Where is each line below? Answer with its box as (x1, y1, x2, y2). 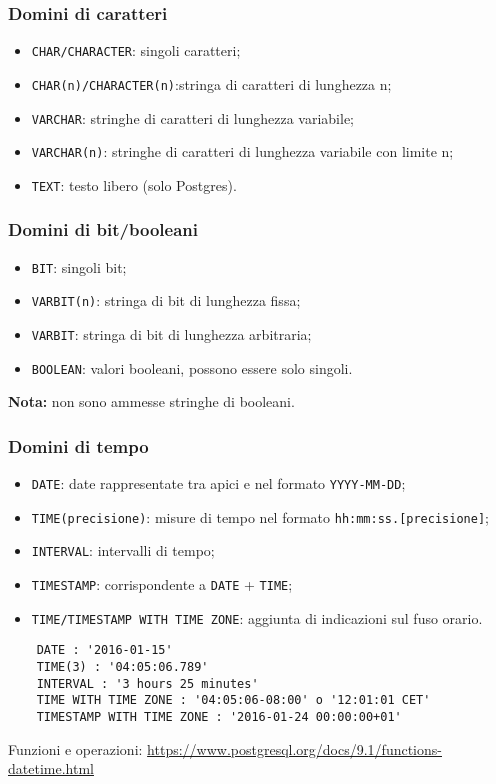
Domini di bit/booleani (8, 217, 198, 242)
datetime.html (8, 758, 94, 779)
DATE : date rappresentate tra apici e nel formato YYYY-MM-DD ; (31, 473, 406, 494)
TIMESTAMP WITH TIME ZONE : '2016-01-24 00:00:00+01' (36, 710, 402, 725)
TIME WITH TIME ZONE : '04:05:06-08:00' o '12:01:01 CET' (36, 693, 431, 708)
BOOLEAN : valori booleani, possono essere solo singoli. (31, 357, 353, 378)
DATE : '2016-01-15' (36, 643, 173, 658)
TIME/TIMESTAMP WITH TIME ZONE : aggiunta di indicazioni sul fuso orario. (31, 607, 483, 628)
